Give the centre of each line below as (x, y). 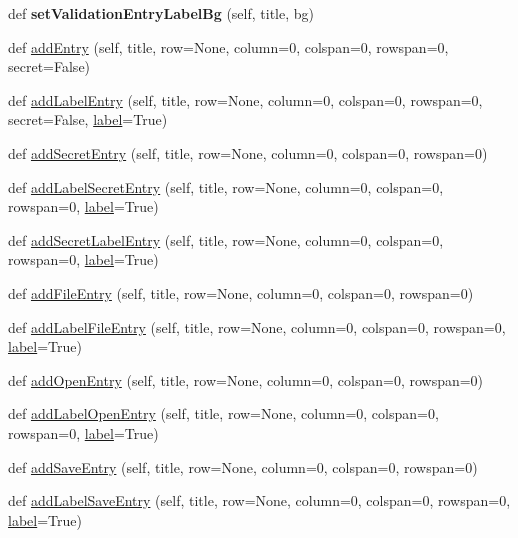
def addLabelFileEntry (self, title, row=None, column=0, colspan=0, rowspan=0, (257, 326)
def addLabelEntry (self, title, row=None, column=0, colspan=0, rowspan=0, (245, 99)
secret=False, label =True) (88, 119)
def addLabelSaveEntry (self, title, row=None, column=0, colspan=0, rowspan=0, (259, 500)
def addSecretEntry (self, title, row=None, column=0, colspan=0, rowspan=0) (248, 152)
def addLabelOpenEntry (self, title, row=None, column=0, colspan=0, (223, 413)
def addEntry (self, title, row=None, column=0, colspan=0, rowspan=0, (228, 46)
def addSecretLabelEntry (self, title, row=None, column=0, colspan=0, (226, 239)
